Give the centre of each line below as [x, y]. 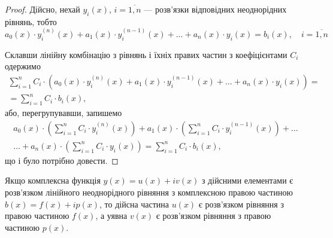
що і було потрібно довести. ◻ [62, 160]
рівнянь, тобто [31, 21]
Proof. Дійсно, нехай [43, 9]
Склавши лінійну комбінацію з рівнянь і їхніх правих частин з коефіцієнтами [146, 54]
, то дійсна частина [134, 204]
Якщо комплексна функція [53, 180]
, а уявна [111, 216]
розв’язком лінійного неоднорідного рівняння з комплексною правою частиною [149, 192]
